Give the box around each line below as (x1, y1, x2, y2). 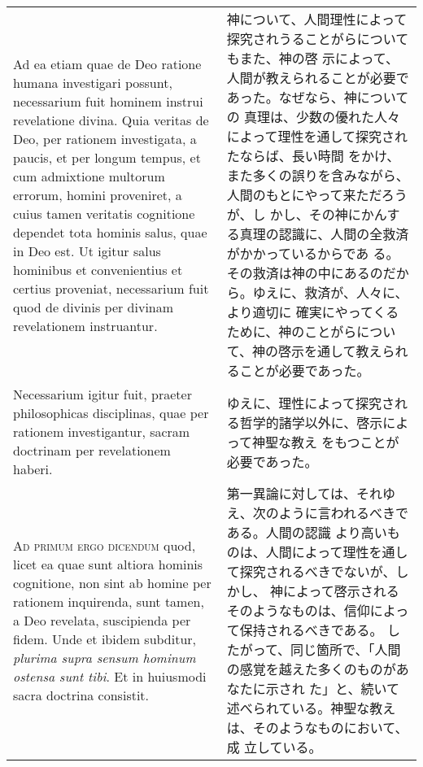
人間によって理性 (265, 543, 369, 561)
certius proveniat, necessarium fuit (13, 278, 209, 298)
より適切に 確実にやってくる (226, 303, 399, 321)
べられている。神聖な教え (239, 699, 396, 717)
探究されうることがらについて (226, 29, 409, 48)
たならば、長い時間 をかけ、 (226, 146, 400, 165)
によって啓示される (283, 582, 399, 600)
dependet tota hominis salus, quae (13, 222, 207, 242)
